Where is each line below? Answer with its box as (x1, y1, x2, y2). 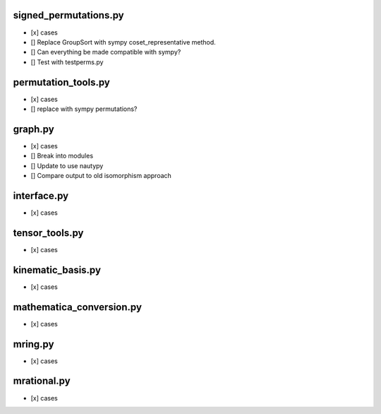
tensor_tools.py (13, 227, 84, 239)
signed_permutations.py (13, 9, 124, 21)
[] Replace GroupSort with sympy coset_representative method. (30, 37, 217, 46)
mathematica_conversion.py (13, 301, 143, 313)
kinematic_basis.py (13, 264, 102, 276)
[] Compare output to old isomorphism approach (30, 172, 172, 180)
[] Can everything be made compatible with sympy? (30, 48, 181, 57)
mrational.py (13, 375, 71, 387)
